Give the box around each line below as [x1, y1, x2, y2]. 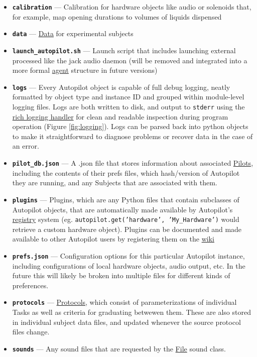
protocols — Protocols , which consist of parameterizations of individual [12, 297, 237, 307]
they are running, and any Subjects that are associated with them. [12, 177, 217, 188]
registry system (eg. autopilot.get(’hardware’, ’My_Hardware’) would [12, 214, 239, 224]
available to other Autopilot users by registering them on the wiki [12, 233, 214, 244]
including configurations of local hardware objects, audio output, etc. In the [12, 260, 245, 271]
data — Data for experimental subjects [12, 28, 134, 39]
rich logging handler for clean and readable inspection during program [12, 111, 228, 122]
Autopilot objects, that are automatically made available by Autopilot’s [12, 204, 233, 214]
